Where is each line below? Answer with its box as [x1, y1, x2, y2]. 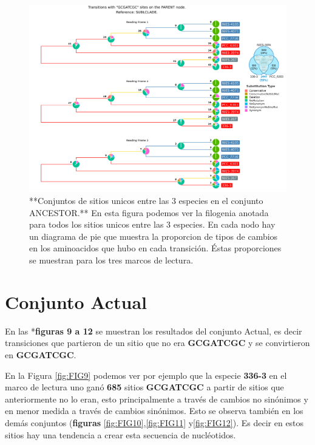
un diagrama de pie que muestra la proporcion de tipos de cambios [29, 229, 278, 242]
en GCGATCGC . [5, 348, 76, 361]
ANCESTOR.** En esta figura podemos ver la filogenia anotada [29, 206, 269, 219]
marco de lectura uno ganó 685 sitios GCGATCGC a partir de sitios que [5, 381, 284, 393]
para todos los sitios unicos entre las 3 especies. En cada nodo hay [29, 218, 276, 231]
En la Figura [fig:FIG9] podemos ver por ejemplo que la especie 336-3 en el [5, 369, 287, 381]
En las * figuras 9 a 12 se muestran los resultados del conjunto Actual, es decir [5, 324, 302, 337]
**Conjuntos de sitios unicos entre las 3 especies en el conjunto [29, 194, 263, 207]
